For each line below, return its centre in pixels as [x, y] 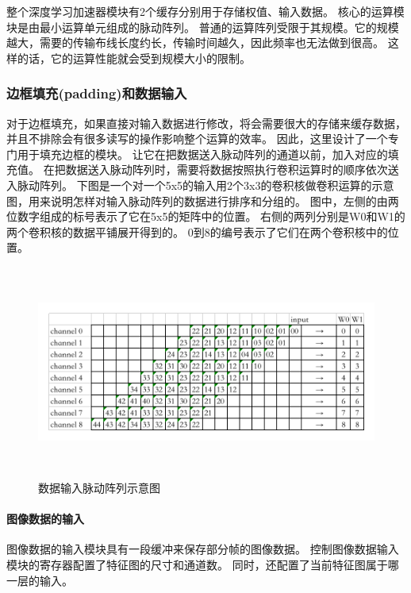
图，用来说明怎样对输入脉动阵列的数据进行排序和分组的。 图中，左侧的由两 [203, 200]
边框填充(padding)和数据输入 [97, 93]
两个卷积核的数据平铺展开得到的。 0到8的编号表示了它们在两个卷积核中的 [197, 231]
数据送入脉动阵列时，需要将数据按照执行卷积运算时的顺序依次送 [232, 169]
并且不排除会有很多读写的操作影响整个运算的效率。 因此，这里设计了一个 [197, 139]
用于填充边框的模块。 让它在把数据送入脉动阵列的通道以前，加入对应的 [202, 154]
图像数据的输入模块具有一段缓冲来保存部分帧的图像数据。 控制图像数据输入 [203, 549]
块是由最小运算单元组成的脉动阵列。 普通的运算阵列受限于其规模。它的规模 [203, 27]
